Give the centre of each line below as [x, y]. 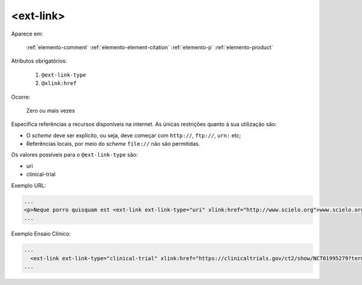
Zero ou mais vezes [51, 110]
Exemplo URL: [29, 185]
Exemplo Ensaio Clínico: [41, 234]
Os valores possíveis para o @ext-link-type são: [75, 155]
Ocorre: [21, 97]
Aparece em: [27, 34]
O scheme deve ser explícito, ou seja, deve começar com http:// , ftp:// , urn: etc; [134, 135]
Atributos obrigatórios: [39, 61]
